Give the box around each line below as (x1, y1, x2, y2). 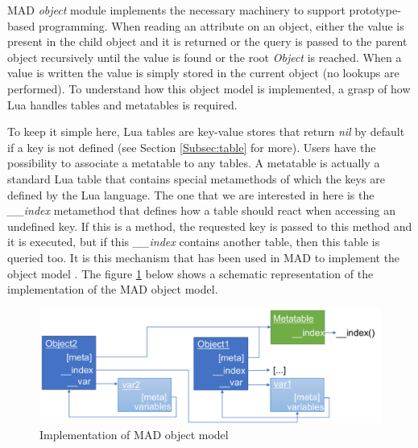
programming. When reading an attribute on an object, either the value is (38, 17, 404, 34)
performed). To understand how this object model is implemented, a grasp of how (7, 80, 411, 97)
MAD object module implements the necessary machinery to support (7, 2, 346, 18)
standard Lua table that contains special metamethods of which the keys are (7, 170, 385, 187)
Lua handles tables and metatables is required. (7, 96, 238, 113)
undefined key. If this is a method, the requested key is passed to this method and (7, 217, 412, 234)
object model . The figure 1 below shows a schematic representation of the (7, 265, 374, 282)
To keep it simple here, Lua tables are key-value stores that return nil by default (7, 123, 405, 140)
